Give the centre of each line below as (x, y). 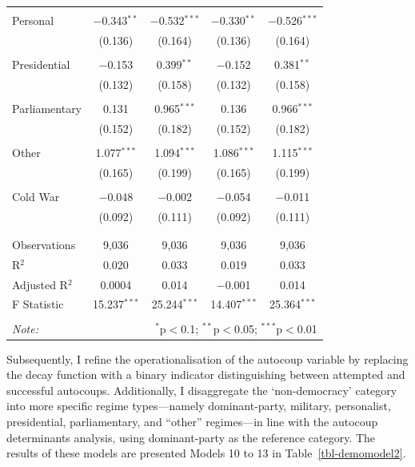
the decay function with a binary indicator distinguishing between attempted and (206, 374)
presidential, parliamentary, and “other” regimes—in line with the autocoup (192, 422)
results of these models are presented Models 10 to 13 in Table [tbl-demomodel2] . (206, 453)
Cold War (36, 196)
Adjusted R (40, 284)
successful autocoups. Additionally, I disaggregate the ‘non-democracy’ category (202, 390)
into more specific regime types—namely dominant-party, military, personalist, (199, 406)
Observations (44, 244)
